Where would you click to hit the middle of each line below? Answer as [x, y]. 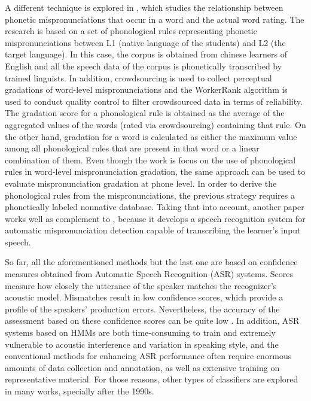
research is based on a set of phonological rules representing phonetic [131, 31]
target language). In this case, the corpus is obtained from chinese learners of [146, 54]
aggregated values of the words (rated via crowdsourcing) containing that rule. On [155, 124]
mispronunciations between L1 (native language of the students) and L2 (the [145, 42]
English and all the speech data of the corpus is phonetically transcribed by [144, 66]
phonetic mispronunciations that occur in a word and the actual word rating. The [155, 19]
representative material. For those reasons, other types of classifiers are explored [152, 379]
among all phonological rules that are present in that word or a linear [132, 148]
